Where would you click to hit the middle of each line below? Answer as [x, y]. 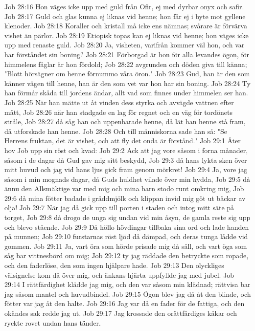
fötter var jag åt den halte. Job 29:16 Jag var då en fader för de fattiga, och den [125, 303]
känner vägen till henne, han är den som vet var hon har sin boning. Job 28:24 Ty [127, 83]
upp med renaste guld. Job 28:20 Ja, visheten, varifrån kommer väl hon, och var [125, 45]
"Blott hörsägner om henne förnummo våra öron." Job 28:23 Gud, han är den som [127, 74]
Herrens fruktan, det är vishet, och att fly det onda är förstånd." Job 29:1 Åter [123, 141]
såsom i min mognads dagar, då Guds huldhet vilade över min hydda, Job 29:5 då [127, 179]
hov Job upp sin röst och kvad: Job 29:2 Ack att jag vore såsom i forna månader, [126, 150]
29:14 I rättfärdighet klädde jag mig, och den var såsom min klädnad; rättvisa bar [127, 284]
